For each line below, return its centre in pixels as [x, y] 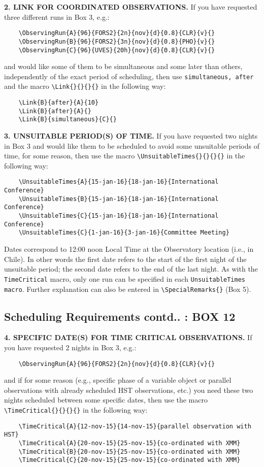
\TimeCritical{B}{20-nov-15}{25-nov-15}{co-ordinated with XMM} [129, 452]
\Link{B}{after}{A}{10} [59, 103]
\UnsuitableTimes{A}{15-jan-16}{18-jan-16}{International [119, 182]
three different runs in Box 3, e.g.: [57, 16]
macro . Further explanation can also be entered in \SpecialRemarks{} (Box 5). [128, 289]
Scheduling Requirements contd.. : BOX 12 [120, 316]
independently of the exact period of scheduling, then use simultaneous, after [129, 76]
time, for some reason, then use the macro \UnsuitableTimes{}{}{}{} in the [125, 156]
